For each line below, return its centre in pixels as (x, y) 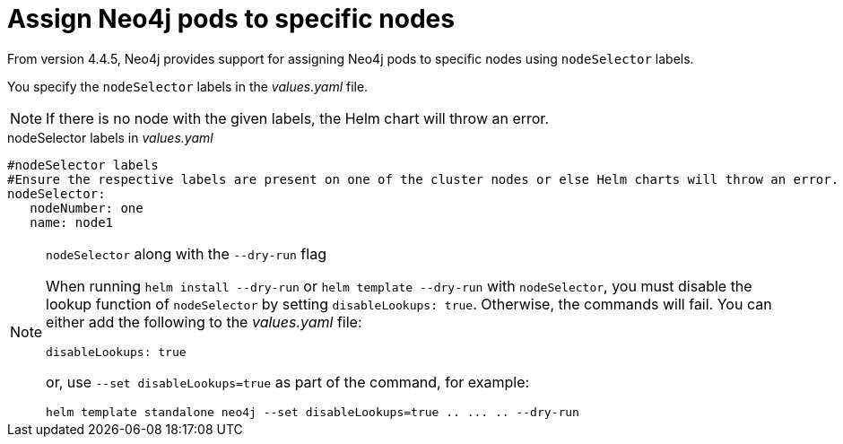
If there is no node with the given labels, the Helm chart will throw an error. (297, 118)
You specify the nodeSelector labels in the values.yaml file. (188, 86)
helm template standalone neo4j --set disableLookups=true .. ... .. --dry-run (313, 412)
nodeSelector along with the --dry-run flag (186, 253)
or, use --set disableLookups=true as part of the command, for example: (288, 382)
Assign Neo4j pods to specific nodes (231, 19)
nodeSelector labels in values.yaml (110, 137)
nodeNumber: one (87, 208)
